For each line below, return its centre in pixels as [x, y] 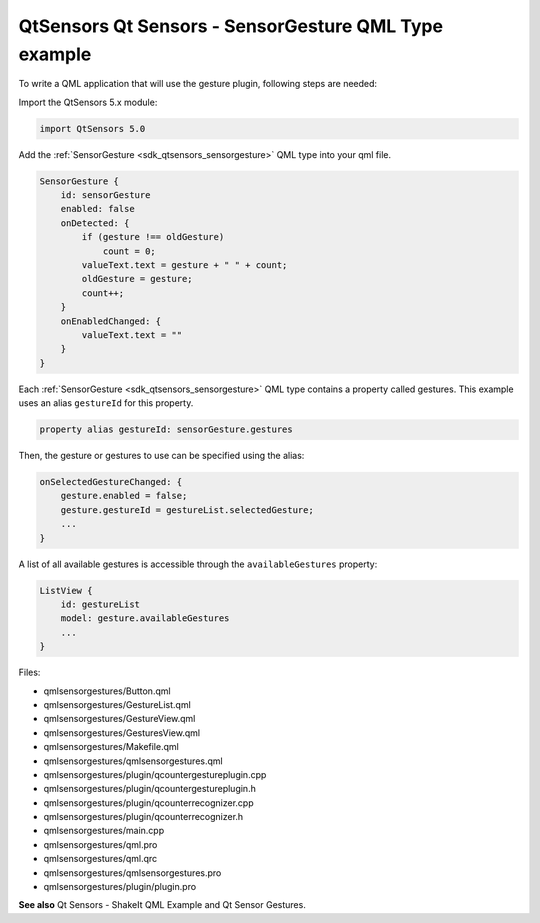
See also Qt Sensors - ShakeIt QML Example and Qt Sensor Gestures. [162, 905]
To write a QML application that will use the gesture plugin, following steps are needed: [198, 84]
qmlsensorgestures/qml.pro [100, 844]
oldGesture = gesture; [137, 279]
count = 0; [129, 251]
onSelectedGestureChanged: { [111, 482]
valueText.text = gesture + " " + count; [184, 265]
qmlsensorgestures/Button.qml [107, 691]
